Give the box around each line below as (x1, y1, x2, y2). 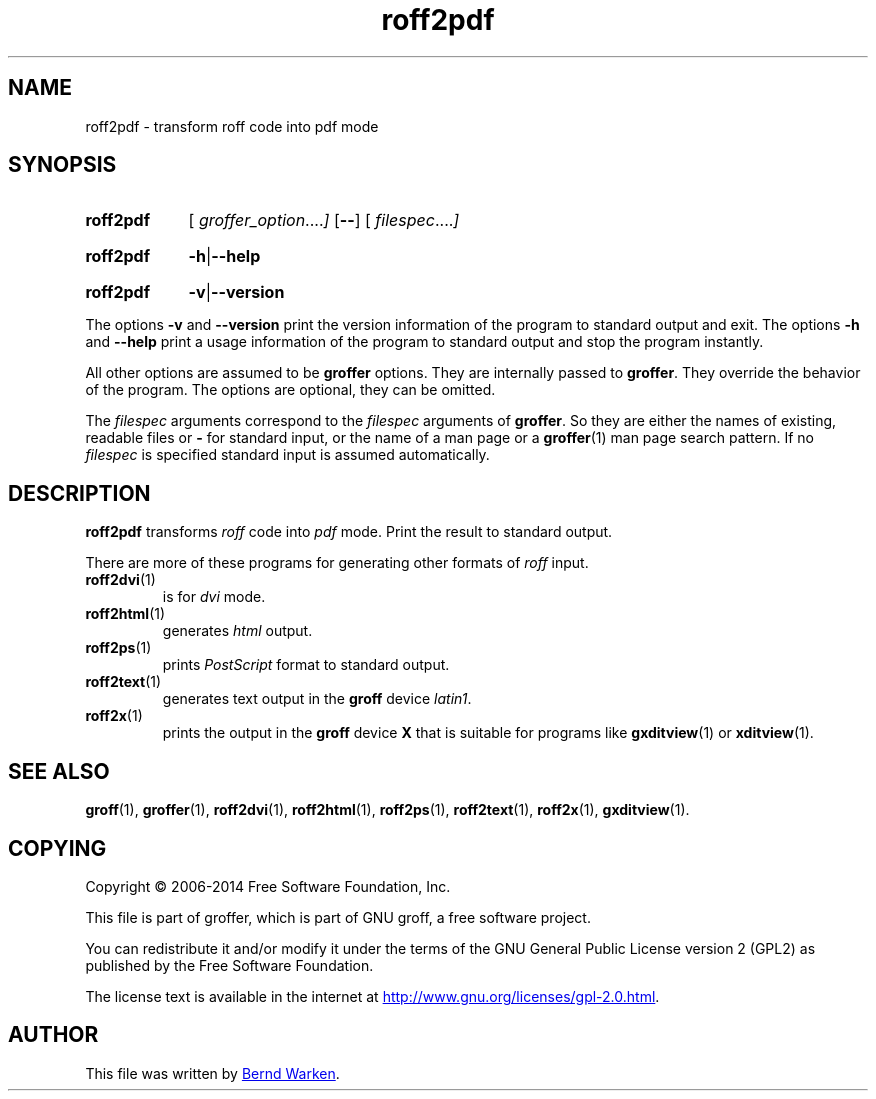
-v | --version (188, 282, 285, 303)
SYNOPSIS (8, 152, 117, 178)
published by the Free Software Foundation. (85, 956, 374, 974)
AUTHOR (8, 1022, 99, 1048)
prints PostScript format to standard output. (162, 656, 450, 674)
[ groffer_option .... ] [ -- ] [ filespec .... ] (188, 210, 460, 231)
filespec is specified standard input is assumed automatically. (85, 446, 490, 464)
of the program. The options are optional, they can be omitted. (85, 381, 496, 399)
